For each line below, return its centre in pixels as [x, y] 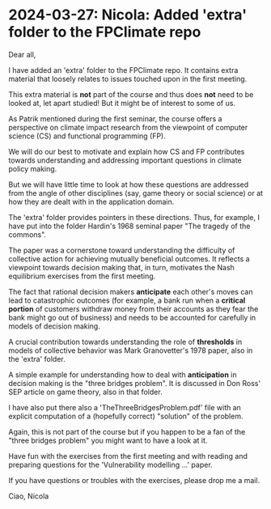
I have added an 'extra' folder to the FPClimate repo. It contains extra [123, 70]
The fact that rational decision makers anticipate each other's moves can [131, 291]
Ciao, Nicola [29, 496]
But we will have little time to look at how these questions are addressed [129, 185]
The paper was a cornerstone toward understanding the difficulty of [122, 250]
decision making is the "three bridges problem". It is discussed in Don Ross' [135, 383]
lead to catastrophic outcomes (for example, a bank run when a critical [127, 300]
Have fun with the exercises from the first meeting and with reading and [128, 456]
